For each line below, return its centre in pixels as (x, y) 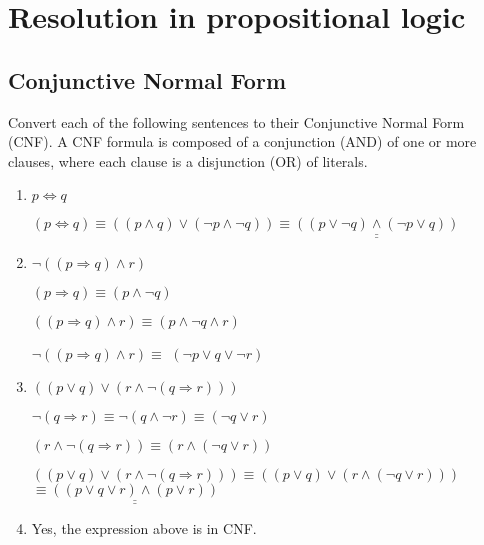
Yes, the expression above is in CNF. (144, 527)
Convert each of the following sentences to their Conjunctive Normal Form (236, 121)
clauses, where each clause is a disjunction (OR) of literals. (188, 160)
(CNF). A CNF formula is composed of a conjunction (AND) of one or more (242, 141)
